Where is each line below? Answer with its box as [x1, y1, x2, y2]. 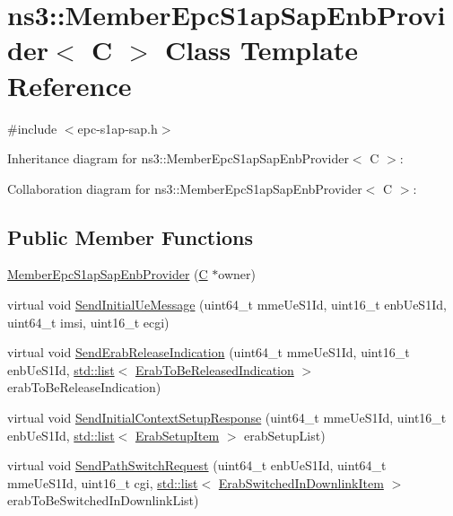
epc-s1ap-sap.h [77, 118, 158, 137]
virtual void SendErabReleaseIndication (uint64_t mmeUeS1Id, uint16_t [7, 343, 410, 362]
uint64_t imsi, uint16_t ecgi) [7, 312, 170, 331]
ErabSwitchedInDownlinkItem [218, 473, 384, 492]
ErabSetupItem [135, 425, 220, 444]
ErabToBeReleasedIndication [135, 360, 294, 379]
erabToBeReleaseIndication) [7, 378, 161, 397]
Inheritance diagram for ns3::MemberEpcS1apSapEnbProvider [7, 149, 349, 168]
